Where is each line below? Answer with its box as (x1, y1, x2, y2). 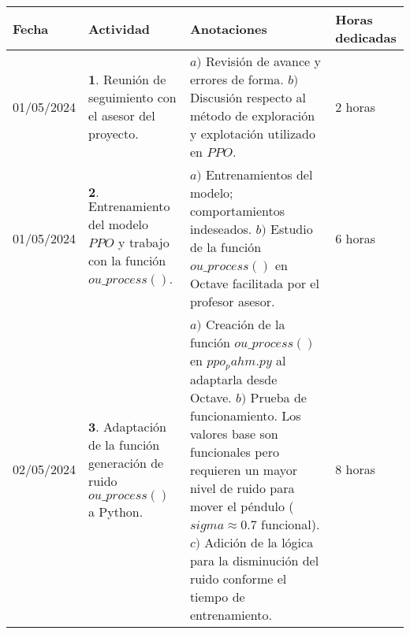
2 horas (335, 97, 376, 116)
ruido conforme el (189, 569, 287, 588)
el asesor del (88, 106, 155, 124)
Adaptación (102, 417, 167, 436)
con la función (88, 251, 166, 269)
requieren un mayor (189, 460, 298, 479)
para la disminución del (189, 551, 319, 569)
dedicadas (335, 28, 397, 46)
